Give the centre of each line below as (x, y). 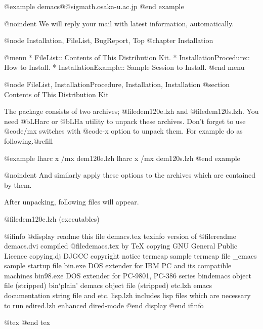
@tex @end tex (27, 322)
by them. (18, 184)
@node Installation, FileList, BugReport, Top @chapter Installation (109, 40)
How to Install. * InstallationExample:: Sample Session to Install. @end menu (124, 67)
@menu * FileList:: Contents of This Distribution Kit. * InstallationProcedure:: (127, 57)
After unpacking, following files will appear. (72, 202)
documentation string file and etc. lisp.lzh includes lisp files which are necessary (127, 295)
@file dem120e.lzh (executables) (52, 218)
